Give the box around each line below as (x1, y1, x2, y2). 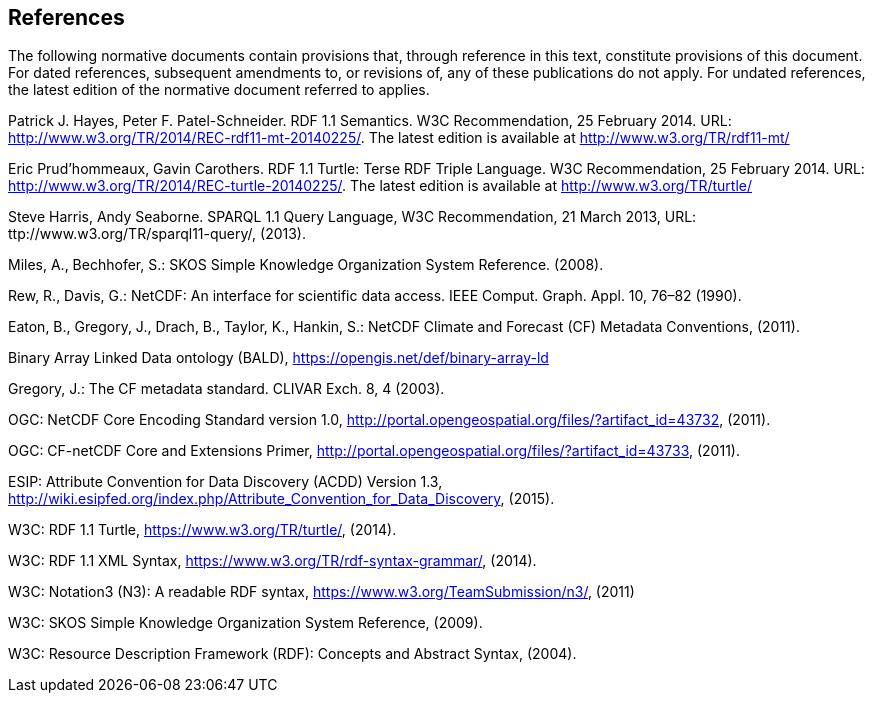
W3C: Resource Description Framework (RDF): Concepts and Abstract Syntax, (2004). (8, 645, 577, 663)
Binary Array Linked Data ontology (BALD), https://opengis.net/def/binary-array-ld (8, 349, 549, 367)
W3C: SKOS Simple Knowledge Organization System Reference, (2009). (8, 614, 483, 632)
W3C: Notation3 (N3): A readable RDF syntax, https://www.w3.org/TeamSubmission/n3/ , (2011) (8, 583, 635, 601)
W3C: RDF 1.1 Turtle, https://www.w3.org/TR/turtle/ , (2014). (8, 521, 397, 539)
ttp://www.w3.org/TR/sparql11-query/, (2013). (8, 225, 306, 243)
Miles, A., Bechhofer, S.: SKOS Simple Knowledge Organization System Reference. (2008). (8, 256, 604, 274)
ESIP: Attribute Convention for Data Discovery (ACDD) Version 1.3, (8, 473, 443, 491)
